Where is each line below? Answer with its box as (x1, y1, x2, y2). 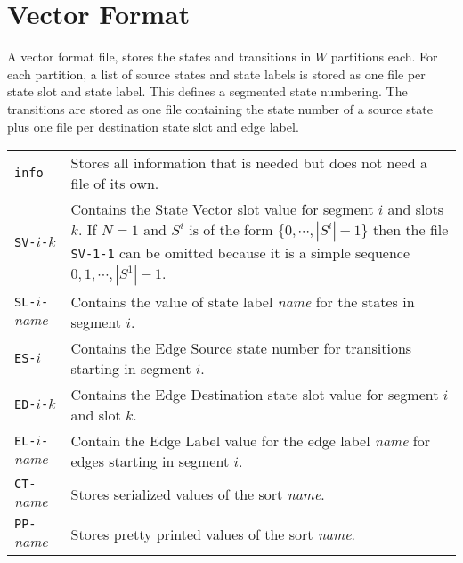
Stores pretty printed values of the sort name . (70, 524, 355, 545)
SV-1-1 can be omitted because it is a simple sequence (70, 242, 410, 264)
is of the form (189, 219, 273, 241)
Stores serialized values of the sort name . (70, 484, 325, 505)
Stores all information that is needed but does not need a (70, 152, 427, 174)
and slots (387, 199, 443, 220)
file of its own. (70, 173, 159, 194)
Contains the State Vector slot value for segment (70, 199, 374, 220)
